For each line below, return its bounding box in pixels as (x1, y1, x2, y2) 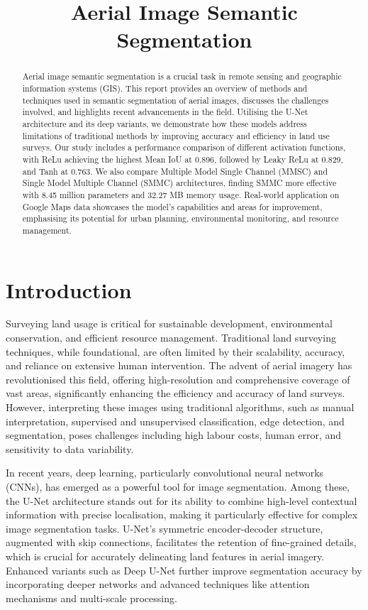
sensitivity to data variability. (6, 441, 134, 456)
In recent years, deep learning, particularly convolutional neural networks (6, 465, 324, 480)
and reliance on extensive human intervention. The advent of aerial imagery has (6, 358, 352, 373)
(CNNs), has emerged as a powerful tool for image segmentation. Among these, (6, 479, 350, 494)
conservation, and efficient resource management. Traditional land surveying (6, 330, 336, 345)
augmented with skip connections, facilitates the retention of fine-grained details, (6, 535, 357, 550)
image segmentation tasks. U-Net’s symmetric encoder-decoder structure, (6, 521, 323, 535)
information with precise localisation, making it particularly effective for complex (6, 507, 358, 522)
